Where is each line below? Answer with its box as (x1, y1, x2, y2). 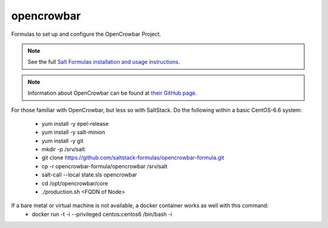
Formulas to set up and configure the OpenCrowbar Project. (11, 30, 162, 38)
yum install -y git (41, 137, 84, 144)
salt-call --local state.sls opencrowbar (41, 171, 137, 179)
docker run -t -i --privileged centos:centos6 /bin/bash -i (32, 210, 173, 218)
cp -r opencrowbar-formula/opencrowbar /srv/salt (41, 162, 168, 170)
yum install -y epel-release (41, 120, 109, 127)
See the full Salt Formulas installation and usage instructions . (27, 58, 180, 66)
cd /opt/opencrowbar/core (41, 179, 109, 187)
